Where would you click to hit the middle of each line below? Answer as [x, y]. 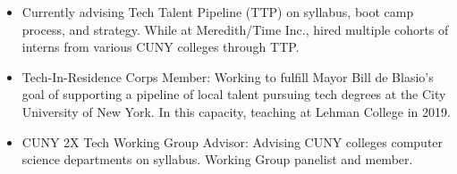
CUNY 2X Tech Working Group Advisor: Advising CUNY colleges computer [233, 141]
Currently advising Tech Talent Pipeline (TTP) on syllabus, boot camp [218, 12]
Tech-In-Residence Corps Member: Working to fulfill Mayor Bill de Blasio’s [228, 76]
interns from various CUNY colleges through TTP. [161, 47]
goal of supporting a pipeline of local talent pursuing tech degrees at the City [234, 94]
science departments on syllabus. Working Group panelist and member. [217, 159]
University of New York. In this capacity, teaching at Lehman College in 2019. [236, 111]
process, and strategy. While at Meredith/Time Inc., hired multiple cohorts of [235, 29]
